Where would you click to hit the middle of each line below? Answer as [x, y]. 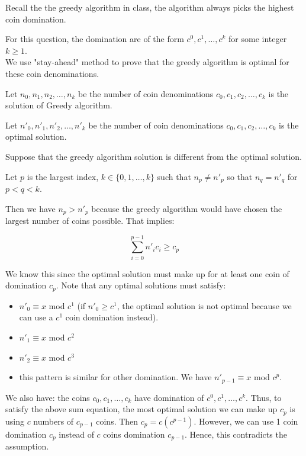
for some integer [258, 39]
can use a [36, 317]
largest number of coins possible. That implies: [90, 221]
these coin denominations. [52, 73]
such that [174, 176]
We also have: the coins [48, 397]
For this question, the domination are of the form [95, 39]
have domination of [169, 397]
